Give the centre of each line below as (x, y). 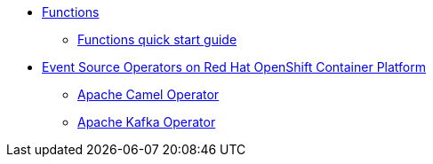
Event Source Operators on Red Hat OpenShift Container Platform (234, 67)
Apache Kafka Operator (147, 122)
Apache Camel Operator (148, 94)
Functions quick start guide (157, 39)
